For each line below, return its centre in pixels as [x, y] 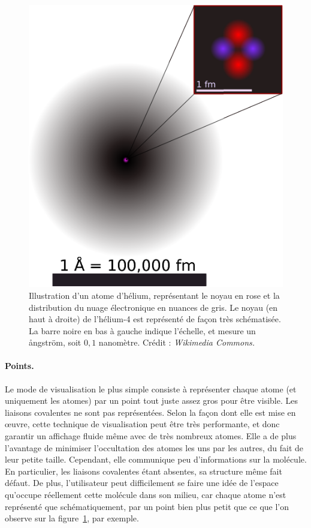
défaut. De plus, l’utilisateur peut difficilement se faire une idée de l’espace [142, 483]
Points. [19, 366]
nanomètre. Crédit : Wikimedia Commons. [177, 342]
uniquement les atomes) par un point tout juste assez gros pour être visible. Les [151, 400]
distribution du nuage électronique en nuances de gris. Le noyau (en [153, 307]
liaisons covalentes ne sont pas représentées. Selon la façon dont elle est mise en [150, 412]
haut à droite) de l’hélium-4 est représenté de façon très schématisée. [155, 319]
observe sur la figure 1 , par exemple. [72, 518]
